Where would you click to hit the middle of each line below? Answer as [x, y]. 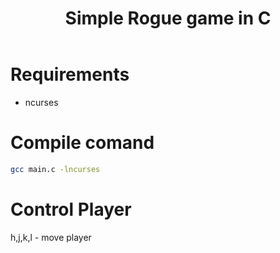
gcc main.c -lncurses [55, 169]
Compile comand [82, 143]
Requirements [70, 74]
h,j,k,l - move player [51, 237]
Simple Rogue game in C [168, 18]
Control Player [71, 209]
